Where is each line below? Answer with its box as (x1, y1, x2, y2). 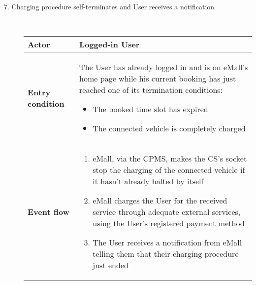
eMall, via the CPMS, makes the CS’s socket (93, 153, 247, 164)
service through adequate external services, (93, 206, 241, 218)
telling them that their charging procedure (93, 248, 239, 260)
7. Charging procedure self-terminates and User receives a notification (4, 1, 215, 11)
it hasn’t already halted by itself (93, 175, 204, 187)
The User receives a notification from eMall (93, 237, 242, 248)
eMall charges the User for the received (93, 195, 227, 206)
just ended (93, 259, 128, 271)
